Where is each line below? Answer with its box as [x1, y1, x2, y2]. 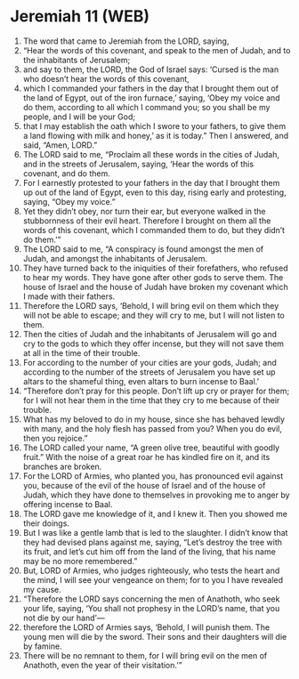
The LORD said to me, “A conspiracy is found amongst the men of [22, 243, 264, 255]
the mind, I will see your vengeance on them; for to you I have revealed [22, 574, 284, 585]
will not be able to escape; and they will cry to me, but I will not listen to [22, 310, 286, 320]
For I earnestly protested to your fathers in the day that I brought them [22, 177, 280, 188]
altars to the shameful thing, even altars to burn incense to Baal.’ [22, 376, 260, 386]
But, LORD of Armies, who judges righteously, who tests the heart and [22, 565, 280, 576]
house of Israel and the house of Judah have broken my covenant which [22, 281, 288, 292]
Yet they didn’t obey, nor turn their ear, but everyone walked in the [22, 206, 266, 216]
